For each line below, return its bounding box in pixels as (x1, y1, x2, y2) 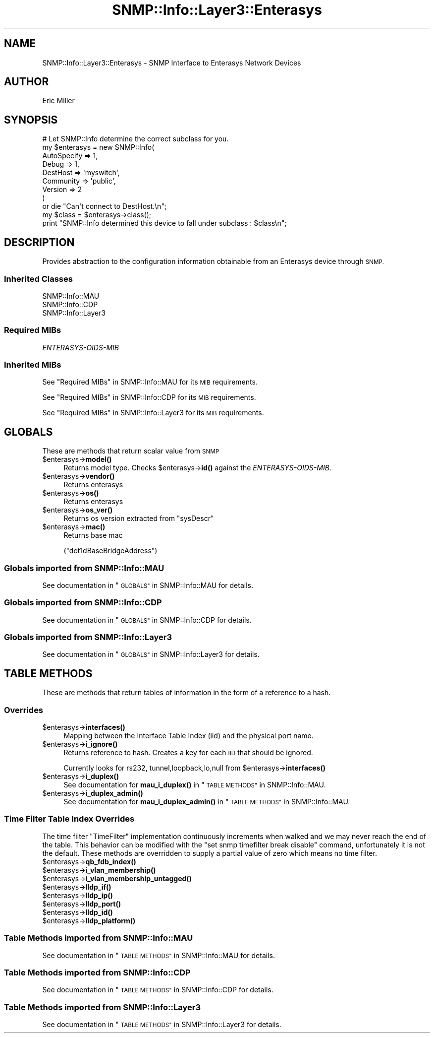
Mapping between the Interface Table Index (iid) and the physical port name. (63, 731, 314, 740)
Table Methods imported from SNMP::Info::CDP (4, 967, 191, 977)
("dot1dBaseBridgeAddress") (63, 546, 158, 555)
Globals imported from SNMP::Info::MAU (4, 563, 164, 573)
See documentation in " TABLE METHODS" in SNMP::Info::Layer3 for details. (42, 1020, 281, 1029)
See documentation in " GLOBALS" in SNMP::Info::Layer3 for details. (42, 650, 260, 659)
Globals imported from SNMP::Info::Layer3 (4, 632, 172, 643)
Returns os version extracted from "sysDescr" (63, 514, 214, 523)
